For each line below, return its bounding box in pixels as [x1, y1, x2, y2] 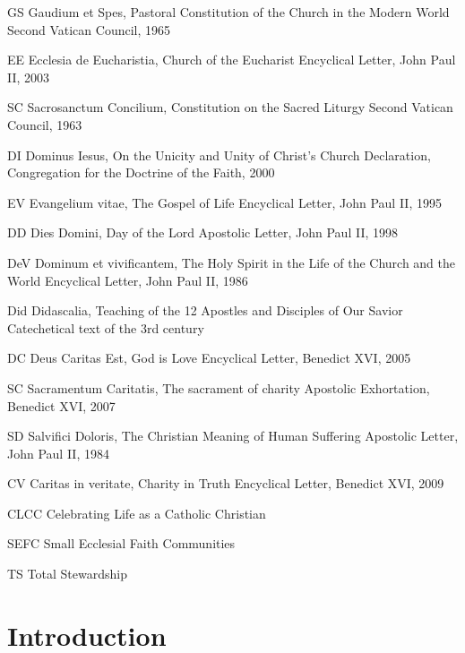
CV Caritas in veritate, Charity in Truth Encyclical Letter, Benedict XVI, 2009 [7, 474, 444, 493]
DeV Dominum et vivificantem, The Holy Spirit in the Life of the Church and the [7, 253, 456, 271]
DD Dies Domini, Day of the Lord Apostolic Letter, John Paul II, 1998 [7, 223, 398, 242]
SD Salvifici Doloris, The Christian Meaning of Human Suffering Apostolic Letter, [7, 426, 459, 445]
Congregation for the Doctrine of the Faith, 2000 [7, 163, 275, 182]
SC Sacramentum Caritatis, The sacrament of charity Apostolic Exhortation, [7, 378, 430, 397]
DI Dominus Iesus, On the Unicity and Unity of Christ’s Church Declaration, [7, 145, 431, 164]
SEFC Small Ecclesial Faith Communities [7, 534, 236, 553]
